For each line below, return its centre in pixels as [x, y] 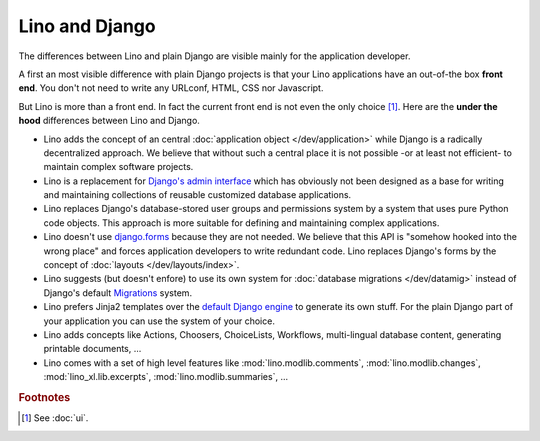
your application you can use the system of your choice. [159, 321]
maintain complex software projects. [118, 167]
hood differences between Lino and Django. [109, 121]
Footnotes [44, 397]
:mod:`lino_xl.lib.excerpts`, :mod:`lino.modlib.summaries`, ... [166, 377]
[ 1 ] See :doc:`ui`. [55, 418]
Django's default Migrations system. [118, 292]
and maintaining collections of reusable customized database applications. [197, 195]
